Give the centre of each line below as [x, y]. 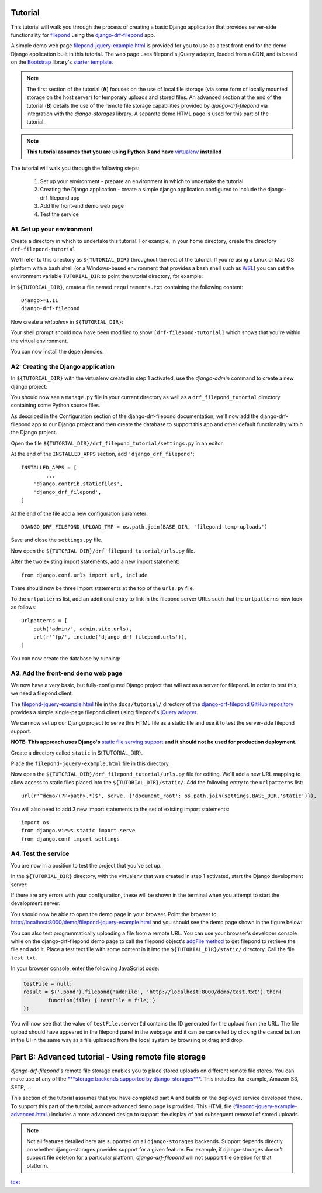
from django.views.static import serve [78, 831]
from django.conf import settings [70, 839]
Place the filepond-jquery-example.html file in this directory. [91, 763]
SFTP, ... [21, 1087]
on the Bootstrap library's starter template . [62, 62]
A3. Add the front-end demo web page [67, 673]
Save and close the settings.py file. [57, 540]
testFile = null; [48, 984]
